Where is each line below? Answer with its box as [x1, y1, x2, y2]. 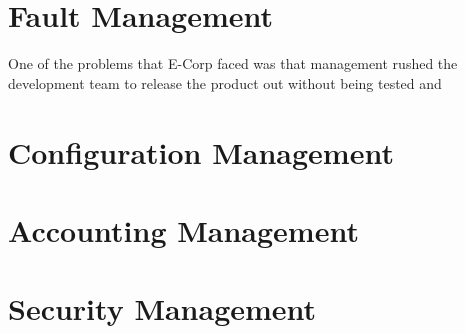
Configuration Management [8, 131, 394, 172]
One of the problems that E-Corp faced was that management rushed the [8, 53, 458, 74]
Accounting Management [8, 209, 359, 250]
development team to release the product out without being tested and [8, 72, 442, 93]
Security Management [8, 288, 317, 329]
